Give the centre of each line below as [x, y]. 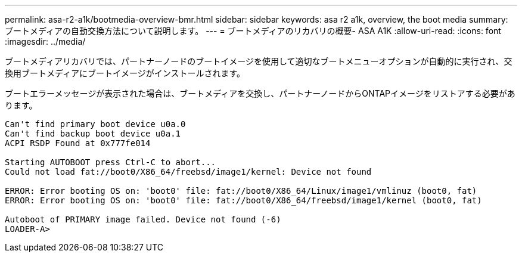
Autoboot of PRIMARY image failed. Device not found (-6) [143, 219]
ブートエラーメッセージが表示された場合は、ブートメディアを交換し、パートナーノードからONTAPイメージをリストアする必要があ [260, 93]
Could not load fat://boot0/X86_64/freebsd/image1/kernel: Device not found [188, 172]
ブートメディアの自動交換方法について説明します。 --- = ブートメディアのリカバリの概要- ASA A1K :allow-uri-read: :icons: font [253, 31]
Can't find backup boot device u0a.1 [93, 134]
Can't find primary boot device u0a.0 [95, 124]
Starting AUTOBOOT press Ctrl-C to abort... [111, 162]
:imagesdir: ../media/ [45, 41]
